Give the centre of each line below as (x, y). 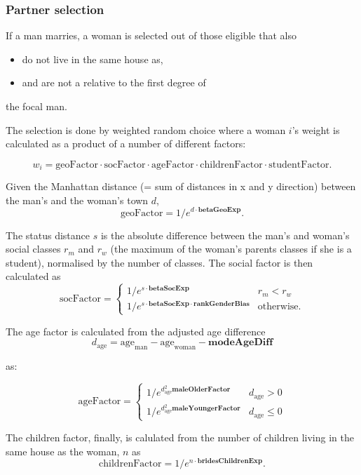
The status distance (48, 235)
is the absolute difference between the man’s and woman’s (225, 235)
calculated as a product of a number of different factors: (126, 143)
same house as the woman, (63, 451)
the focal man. (36, 106)
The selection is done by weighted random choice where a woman (146, 129)
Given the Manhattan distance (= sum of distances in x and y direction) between (181, 186)
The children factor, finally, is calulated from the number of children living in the (180, 437)
